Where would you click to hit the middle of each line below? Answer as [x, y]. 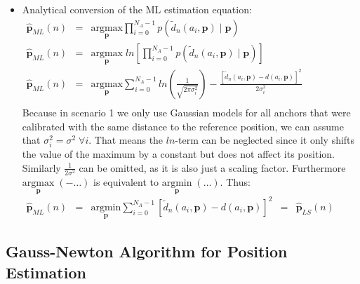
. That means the [126, 140]
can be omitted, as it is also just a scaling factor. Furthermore [212, 167]
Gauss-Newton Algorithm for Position [147, 251]
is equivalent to [126, 182]
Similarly [41, 167]
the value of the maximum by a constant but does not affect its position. [178, 154]
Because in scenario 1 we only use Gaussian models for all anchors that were [186, 113]
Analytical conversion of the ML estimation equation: [137, 9]
